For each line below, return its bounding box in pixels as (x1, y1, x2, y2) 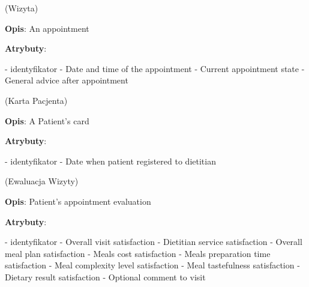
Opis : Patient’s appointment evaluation (5, 195, 151, 207)
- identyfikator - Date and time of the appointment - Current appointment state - (5, 62, 305, 74)
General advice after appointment (5, 74, 128, 86)
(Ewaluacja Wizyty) (5, 175, 79, 187)
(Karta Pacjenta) (5, 94, 68, 106)
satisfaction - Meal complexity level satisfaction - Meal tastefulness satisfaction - (5, 259, 300, 271)
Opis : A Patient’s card (5, 114, 89, 127)
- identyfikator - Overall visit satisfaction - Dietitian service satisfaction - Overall (5, 235, 302, 248)
